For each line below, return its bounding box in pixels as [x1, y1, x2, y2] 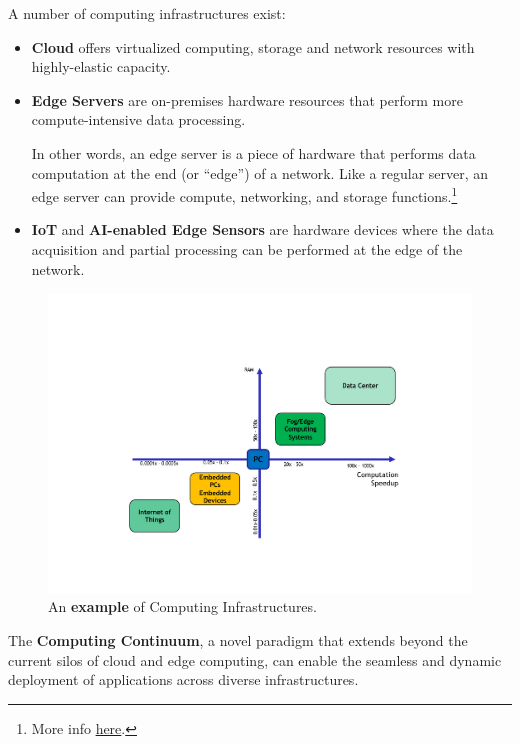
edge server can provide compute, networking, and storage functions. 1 [31, 183, 458, 206]
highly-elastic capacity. [31, 56, 171, 77]
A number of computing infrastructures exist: [8, 3, 286, 23]
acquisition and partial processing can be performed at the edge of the [31, 239, 463, 259]
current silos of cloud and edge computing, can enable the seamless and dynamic [8, 649, 502, 670]
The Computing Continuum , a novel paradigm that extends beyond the [8, 630, 468, 651]
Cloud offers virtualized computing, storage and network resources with [31, 36, 475, 57]
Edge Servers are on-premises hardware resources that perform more [31, 89, 463, 110]
